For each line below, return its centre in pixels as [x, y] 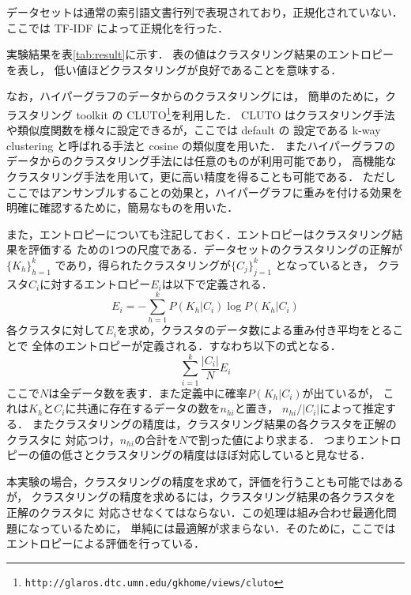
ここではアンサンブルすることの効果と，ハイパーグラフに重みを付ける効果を [205, 192]
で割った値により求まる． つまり [272, 439]
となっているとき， [324, 264]
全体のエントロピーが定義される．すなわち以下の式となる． [187, 346]
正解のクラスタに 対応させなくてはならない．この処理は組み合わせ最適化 [196, 512]
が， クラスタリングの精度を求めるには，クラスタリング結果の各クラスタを [201, 497]
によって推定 [353, 408]
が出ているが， [341, 392]
